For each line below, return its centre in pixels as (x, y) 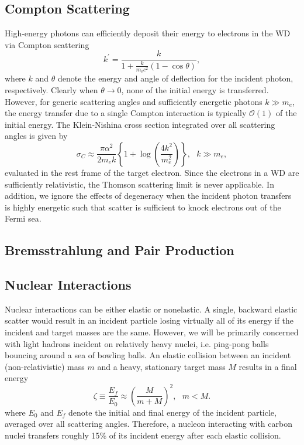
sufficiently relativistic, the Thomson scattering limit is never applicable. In (139, 184)
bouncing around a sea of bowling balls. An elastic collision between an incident (148, 355)
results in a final (268, 366)
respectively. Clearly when (51, 89)
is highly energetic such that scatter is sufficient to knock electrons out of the (143, 207)
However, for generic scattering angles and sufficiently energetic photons (134, 101)
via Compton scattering (47, 44)
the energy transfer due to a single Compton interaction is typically (126, 113)
